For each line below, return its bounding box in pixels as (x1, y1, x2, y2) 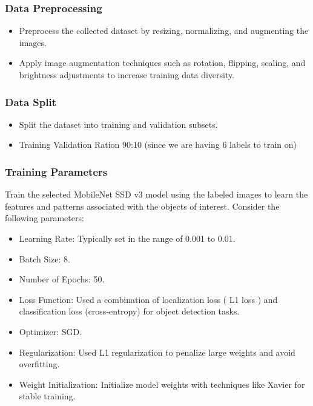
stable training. (19, 390, 76, 402)
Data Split (5, 94, 56, 109)
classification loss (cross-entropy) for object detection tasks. (19, 305, 240, 318)
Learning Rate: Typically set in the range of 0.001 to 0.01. (19, 232, 236, 244)
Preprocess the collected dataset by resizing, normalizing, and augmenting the (19, 24, 309, 37)
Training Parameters (5, 164, 108, 179)
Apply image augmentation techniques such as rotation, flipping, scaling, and (19, 56, 306, 69)
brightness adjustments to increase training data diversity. (19, 68, 235, 81)
